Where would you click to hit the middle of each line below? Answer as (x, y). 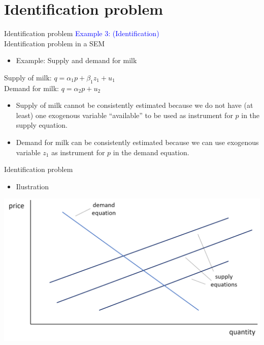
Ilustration (32, 186)
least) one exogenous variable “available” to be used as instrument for (124, 115)
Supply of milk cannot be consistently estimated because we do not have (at (135, 105)
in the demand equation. (151, 152)
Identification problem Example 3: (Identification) (82, 33)
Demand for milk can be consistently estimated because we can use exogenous (137, 142)
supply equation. (42, 125)
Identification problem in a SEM (55, 43)
